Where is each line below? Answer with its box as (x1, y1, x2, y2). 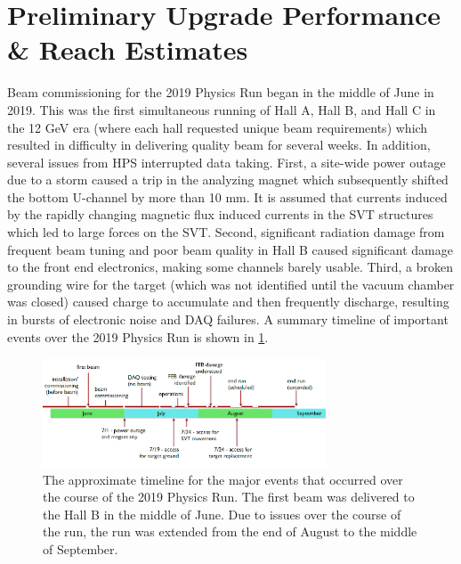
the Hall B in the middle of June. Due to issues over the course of (43, 504, 401, 523)
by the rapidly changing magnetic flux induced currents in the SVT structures (7, 205, 433, 224)
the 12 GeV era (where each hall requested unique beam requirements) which (7, 118, 428, 136)
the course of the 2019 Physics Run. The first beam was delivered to (43, 487, 415, 506)
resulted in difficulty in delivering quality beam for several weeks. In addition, (7, 135, 431, 154)
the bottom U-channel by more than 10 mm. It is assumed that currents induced (7, 187, 448, 206)
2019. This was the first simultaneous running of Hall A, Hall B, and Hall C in (7, 100, 436, 119)
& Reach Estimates (7, 31, 248, 68)
